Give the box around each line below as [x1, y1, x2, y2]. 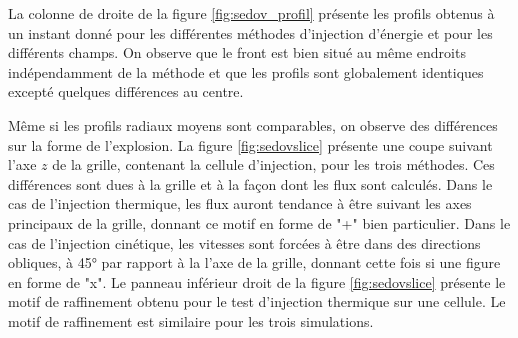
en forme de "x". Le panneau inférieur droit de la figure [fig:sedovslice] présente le [8, 271, 506, 292]
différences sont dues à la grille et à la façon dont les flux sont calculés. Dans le [8, 173, 493, 194]
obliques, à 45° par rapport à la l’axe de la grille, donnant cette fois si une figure [8, 252, 501, 273]
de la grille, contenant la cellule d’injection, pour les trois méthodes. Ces [52, 154, 495, 175]
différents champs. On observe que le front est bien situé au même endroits [8, 42, 466, 63]
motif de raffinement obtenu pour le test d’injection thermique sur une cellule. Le [8, 291, 506, 312]
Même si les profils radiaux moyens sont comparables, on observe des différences [8, 114, 498, 135]
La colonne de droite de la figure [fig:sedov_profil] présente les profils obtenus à [8, 3, 495, 23]
